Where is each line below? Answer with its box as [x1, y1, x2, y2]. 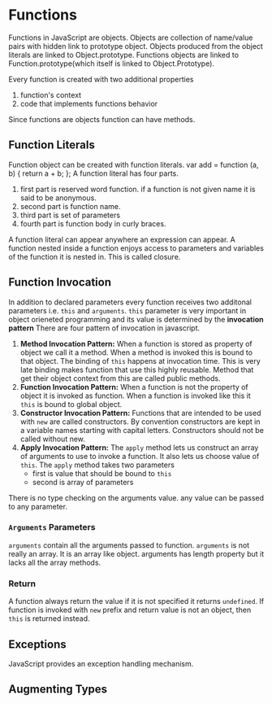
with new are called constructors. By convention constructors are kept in [19, 417, 261, 426]
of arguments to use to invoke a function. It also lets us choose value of [19, 451, 260, 461]
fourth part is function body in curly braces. [19, 218, 166, 229]
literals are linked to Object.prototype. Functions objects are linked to [8, 50, 240, 59]
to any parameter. [8, 501, 67, 511]
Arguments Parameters [8, 522, 96, 533]
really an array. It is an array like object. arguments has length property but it [8, 549, 265, 558]
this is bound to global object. [19, 399, 123, 409]
